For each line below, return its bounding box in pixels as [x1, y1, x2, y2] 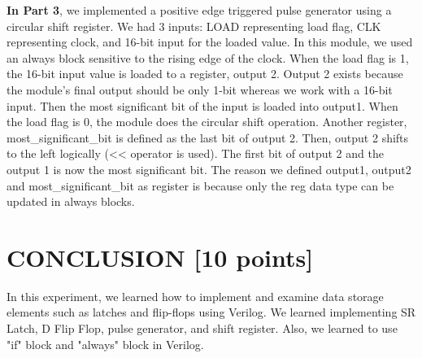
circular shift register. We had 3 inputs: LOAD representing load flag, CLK [7, 17, 381, 34]
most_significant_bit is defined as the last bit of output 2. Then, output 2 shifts [7, 129, 409, 146]
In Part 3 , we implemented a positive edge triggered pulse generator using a [7, 2, 392, 18]
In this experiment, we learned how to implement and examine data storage [7, 287, 384, 304]
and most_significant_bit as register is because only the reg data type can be [7, 177, 394, 194]
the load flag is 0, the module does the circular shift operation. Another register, [7, 113, 407, 130]
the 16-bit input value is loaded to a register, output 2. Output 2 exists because [7, 65, 403, 82]
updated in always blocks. [7, 193, 135, 210]
